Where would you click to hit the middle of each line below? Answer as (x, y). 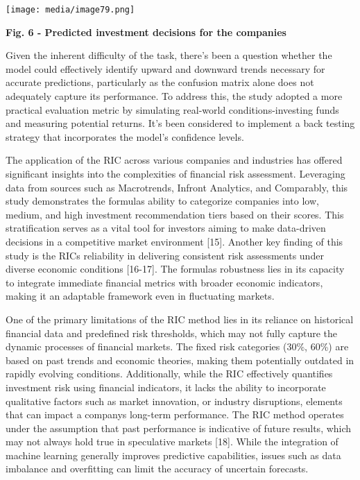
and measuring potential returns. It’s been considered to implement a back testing (180, 123)
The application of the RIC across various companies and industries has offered (174, 160)
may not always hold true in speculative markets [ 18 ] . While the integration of (172, 442)
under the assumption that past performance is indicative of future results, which (179, 428)
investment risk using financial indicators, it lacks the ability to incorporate (166, 387)
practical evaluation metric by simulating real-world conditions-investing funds (172, 109)
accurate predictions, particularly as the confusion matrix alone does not (160, 82)
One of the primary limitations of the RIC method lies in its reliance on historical (180, 319)
